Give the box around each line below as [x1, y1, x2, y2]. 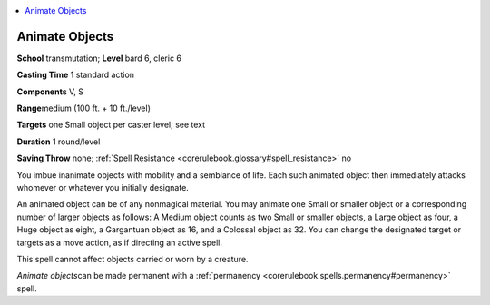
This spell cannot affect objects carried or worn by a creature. [16, 253, 249, 264]
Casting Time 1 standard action [16, 69, 135, 81]
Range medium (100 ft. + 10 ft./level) [16, 103, 152, 113]
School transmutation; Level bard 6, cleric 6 [16, 53, 181, 64]
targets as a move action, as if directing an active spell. [16, 237, 222, 248]
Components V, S [16, 86, 83, 97]
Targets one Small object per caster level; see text [16, 119, 206, 131]
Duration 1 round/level [16, 136, 101, 147]
